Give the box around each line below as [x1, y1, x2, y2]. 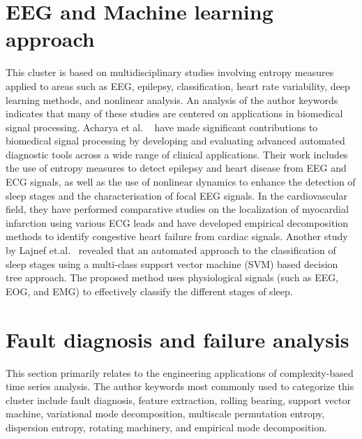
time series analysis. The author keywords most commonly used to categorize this [6, 379, 354, 394]
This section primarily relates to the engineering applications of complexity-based [6, 365, 354, 380]
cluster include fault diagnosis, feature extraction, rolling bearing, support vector [6, 392, 351, 407]
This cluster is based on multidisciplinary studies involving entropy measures [6, 65, 334, 80]
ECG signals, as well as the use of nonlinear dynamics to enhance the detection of [6, 174, 356, 189]
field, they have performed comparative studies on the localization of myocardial [6, 202, 349, 216]
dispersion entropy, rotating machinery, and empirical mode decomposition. [6, 419, 327, 434]
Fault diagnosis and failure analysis [6, 325, 349, 353]
